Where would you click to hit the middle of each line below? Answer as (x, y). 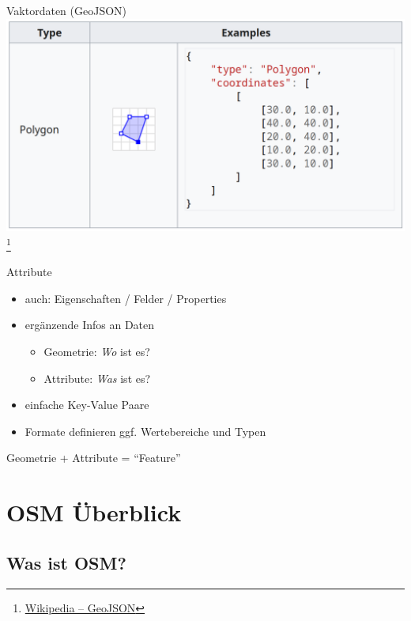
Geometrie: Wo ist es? (97, 351)
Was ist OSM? (66, 562)
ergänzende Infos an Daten (90, 325)
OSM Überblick (94, 512)
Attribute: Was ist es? (97, 378)
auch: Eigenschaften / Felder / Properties (126, 298)
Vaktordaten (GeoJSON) (67, 10)
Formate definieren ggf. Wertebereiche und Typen (145, 431)
